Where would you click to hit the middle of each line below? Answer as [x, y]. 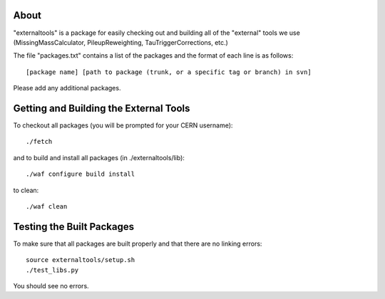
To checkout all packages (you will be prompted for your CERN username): [123, 125]
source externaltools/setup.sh [81, 260]
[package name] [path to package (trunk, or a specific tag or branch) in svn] [169, 72]
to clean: [26, 190]
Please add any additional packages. [67, 88]
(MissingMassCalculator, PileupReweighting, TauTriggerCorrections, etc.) [120, 42]
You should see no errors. [51, 286]
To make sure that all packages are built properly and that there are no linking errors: [138, 243]
